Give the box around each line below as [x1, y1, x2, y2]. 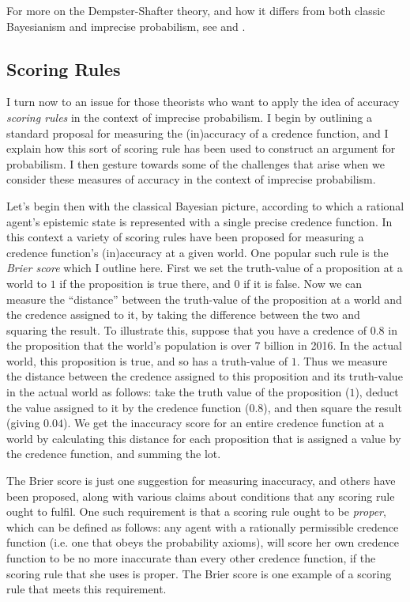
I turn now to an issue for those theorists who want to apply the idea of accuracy [6, 93, 400, 110]
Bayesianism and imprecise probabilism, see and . [6, 17, 246, 34]
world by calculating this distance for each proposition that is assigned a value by [6, 430, 401, 446]
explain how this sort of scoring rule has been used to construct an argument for [6, 140, 396, 157]
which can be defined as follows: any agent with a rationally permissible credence [6, 518, 399, 535]
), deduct [355, 384, 399, 400]
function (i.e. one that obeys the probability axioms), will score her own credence [6, 534, 399, 551]
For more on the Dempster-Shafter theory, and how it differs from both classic [6, 2, 386, 18]
